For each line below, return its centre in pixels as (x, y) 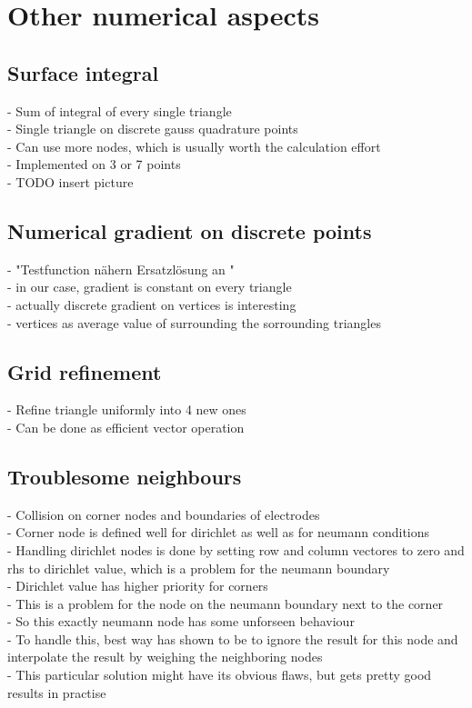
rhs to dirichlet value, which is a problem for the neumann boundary (199, 568)
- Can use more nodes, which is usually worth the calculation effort (194, 146)
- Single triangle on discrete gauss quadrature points (153, 129)
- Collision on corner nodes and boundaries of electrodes (164, 514)
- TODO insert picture (70, 181)
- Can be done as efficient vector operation (126, 427)
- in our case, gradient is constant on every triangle (150, 287)
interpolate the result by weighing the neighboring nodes (165, 657)
